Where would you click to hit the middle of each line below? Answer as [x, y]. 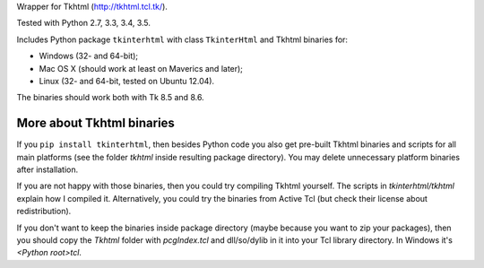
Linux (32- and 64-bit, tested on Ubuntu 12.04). [127, 81]
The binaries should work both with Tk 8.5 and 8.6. [111, 98]
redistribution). [44, 212]
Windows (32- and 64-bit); [89, 56]
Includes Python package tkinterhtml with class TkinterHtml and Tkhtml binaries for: [182, 39]
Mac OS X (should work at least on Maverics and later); [141, 68]
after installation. [48, 169]
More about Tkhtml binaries [95, 123]
